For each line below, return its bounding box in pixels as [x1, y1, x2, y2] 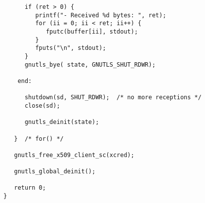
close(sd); [24, 102, 60, 109]
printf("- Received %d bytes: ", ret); [35, 11, 166, 19]
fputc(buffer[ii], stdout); [45, 28, 138, 35]
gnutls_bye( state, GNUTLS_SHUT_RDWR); [24, 61, 156, 68]
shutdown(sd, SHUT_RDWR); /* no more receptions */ [24, 94, 202, 101]
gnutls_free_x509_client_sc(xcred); [14, 151, 134, 159]
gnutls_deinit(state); [24, 119, 99, 126]
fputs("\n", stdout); [35, 44, 106, 52]
